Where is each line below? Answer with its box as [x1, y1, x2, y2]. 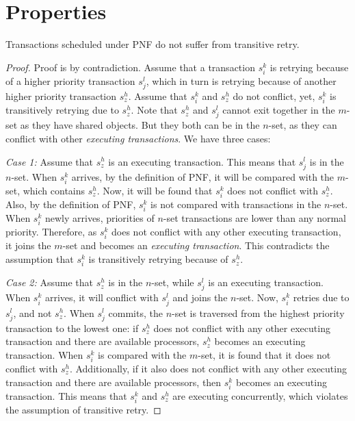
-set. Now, [236, 290, 278, 305]
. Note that [131, 103, 178, 117]
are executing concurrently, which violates [172, 388, 348, 403]
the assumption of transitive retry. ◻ [5, 402, 161, 416]
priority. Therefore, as [5, 225, 97, 239]
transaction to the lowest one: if [5, 320, 139, 335]
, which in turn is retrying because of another [146, 73, 337, 88]
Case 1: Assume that [5, 154, 94, 168]
